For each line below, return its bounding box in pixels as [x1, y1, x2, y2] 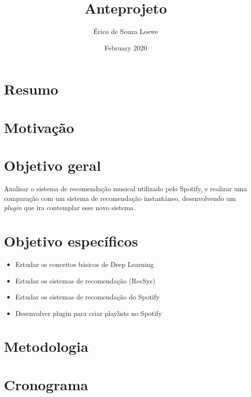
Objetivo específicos [4, 231, 138, 250]
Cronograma [4, 374, 89, 394]
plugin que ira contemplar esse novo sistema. [4, 202, 135, 213]
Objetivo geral [4, 155, 101, 175]
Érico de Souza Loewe [93, 26, 159, 36]
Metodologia [4, 336, 89, 356]
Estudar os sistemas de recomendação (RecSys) [15, 275, 155, 285]
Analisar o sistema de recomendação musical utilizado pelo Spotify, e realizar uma [4, 183, 247, 193]
